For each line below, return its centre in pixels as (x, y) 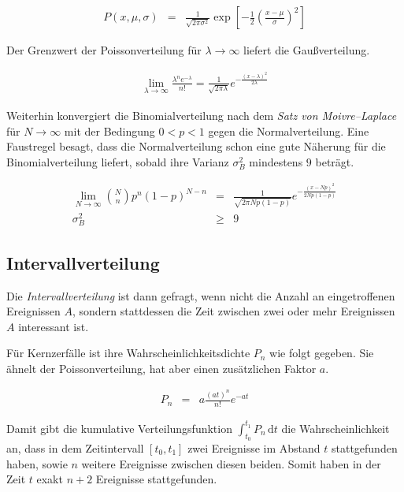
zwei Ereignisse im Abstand (254, 447)
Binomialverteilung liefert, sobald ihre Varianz (118, 161)
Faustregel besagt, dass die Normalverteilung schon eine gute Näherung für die (196, 146)
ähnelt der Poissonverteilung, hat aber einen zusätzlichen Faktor (161, 368)
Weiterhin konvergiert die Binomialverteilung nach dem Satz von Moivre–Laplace (202, 116)
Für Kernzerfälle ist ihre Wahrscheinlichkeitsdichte (128, 353)
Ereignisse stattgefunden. (156, 479)
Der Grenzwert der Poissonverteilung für (104, 50)
